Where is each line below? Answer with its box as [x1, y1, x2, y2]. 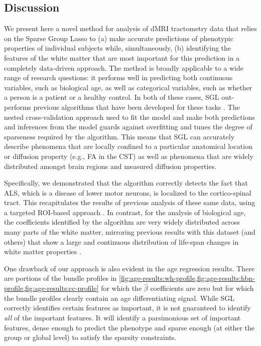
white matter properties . [4, 246, 81, 257]
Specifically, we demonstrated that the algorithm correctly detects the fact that [4, 178, 248, 188]
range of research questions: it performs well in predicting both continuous [4, 72, 233, 83]
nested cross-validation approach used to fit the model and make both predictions [4, 111, 255, 122]
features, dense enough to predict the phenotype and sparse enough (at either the [4, 322, 255, 332]
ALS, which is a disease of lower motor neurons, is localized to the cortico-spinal [4, 187, 251, 198]
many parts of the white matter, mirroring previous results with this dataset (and [4, 227, 255, 237]
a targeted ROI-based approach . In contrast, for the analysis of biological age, [4, 207, 246, 217]
